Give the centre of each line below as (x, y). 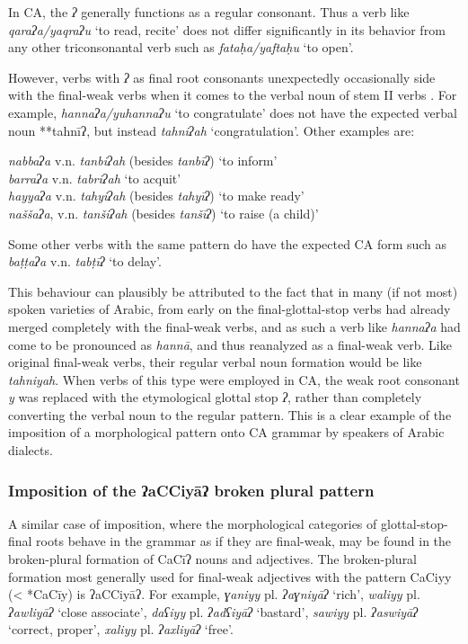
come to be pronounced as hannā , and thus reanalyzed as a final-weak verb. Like (230, 344)
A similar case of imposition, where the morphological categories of (193, 523)
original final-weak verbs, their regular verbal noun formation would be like (215, 362)
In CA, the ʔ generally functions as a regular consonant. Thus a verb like (209, 12)
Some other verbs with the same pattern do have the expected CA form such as (228, 243)
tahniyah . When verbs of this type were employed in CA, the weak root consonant (234, 379)
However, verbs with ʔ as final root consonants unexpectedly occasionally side (222, 77)
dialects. (31, 450)
